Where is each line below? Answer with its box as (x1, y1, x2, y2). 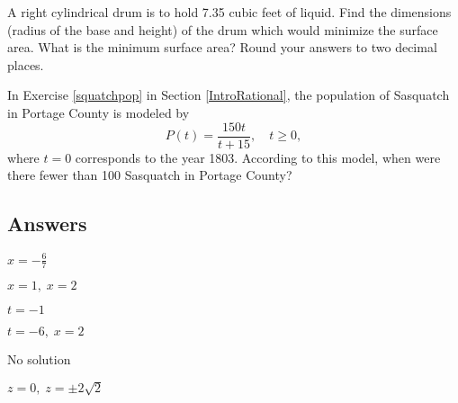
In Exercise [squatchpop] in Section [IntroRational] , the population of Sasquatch (7, 85, 450, 104)
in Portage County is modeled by (7, 103, 190, 121)
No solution (7, 350, 71, 369)
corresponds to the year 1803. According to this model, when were (75, 148, 441, 166)
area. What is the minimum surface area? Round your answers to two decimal (7, 38, 437, 57)
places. (7, 55, 44, 74)
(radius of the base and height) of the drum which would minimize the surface (7, 20, 438, 39)
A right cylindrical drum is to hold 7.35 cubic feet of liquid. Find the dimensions (7, 3, 452, 21)
